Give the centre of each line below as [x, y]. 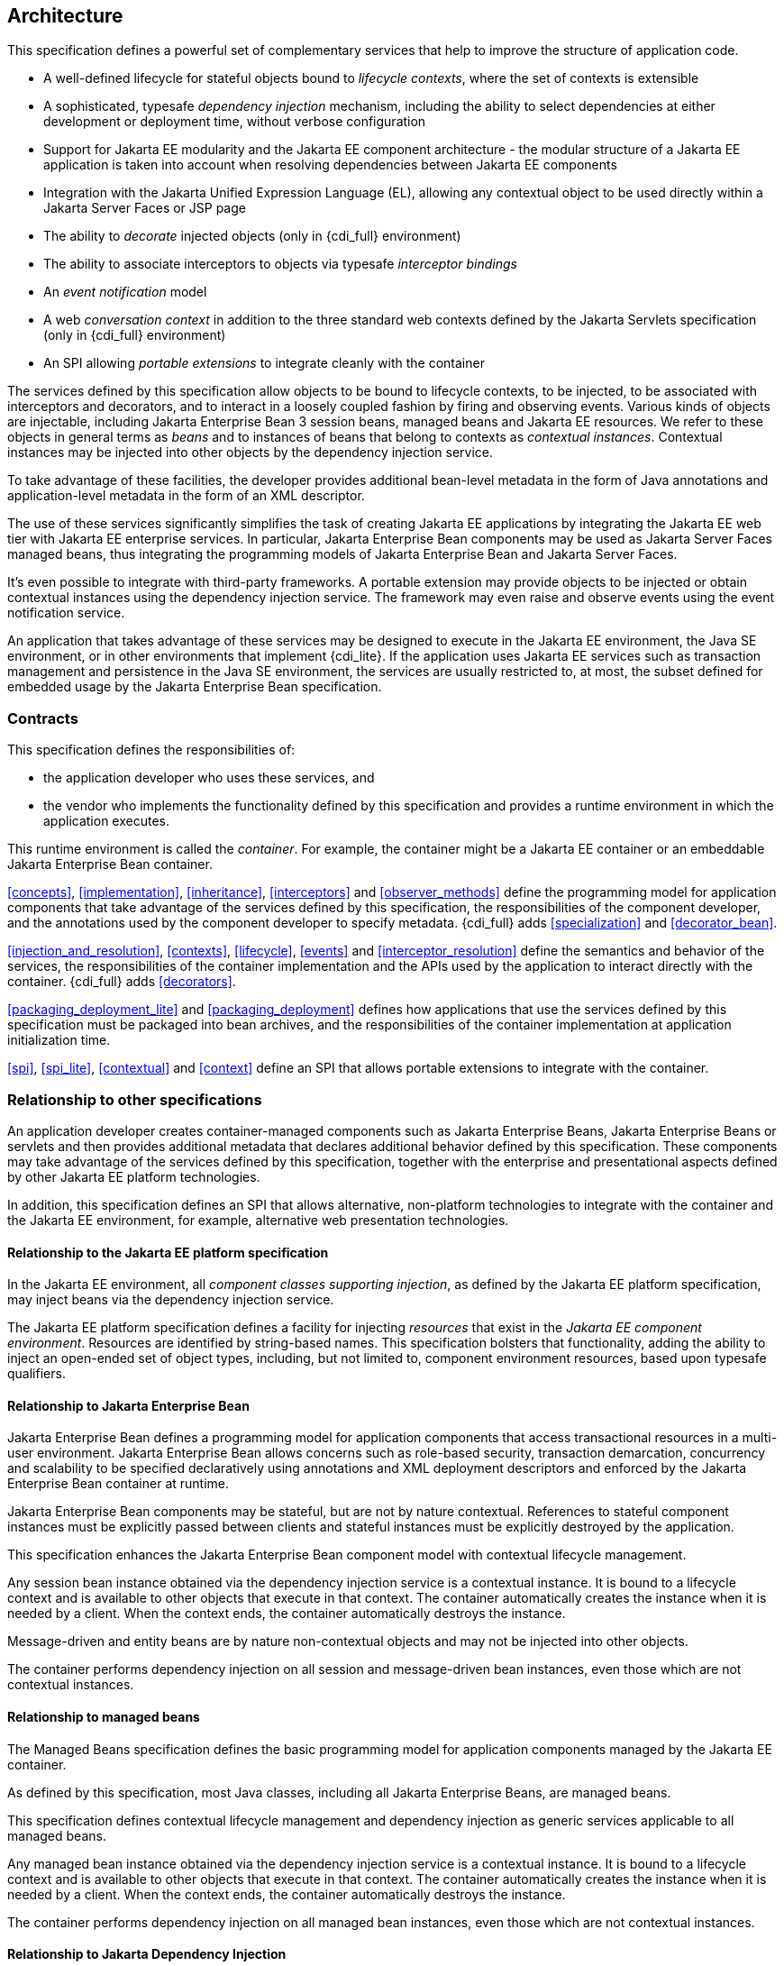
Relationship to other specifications [135, 1099]
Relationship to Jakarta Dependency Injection [147, 1954]
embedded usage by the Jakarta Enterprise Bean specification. [195, 687]
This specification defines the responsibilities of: [151, 750]
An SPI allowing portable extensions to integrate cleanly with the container [264, 363]
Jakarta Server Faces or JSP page [145, 208]
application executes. [106, 821]
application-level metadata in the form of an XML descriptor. [186, 496]
